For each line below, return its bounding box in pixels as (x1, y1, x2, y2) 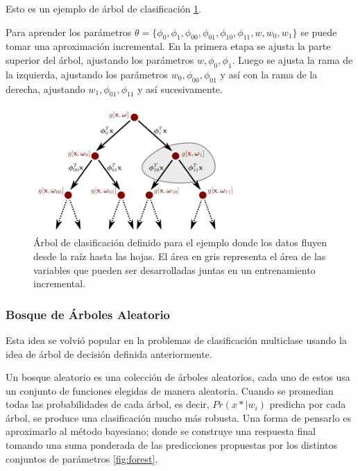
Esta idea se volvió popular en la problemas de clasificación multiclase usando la (6, 332, 347, 347)
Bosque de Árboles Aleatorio (6, 305, 171, 323)
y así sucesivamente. (137, 81, 223, 96)
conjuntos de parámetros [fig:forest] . (6, 451, 158, 465)
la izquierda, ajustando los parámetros (6, 67, 169, 81)
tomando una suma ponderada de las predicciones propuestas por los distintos (6, 438, 337, 452)
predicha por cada (269, 397, 346, 411)
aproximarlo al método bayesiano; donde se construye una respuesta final (6, 424, 316, 438)
